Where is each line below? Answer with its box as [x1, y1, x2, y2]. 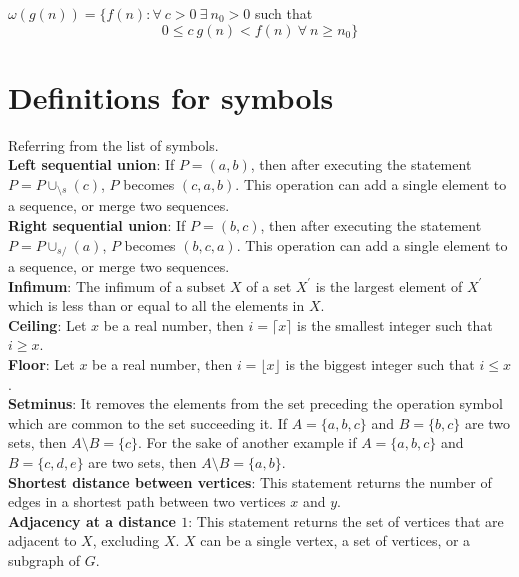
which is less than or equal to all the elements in [8, 295, 305, 316]
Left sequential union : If [8, 154, 175, 175]
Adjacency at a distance [8, 510, 176, 531]
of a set [246, 275, 292, 296]
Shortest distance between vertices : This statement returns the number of [8, 471, 492, 492]
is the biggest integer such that [285, 353, 475, 374]
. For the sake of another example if [138, 432, 357, 453]
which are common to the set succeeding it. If [8, 412, 287, 433]
